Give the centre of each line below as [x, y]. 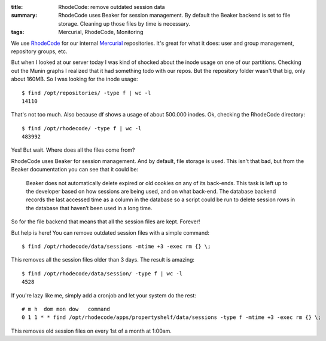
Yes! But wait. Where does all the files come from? [73, 150]
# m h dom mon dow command [66, 309]
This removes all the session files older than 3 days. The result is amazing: [103, 260]
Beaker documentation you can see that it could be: [75, 170]
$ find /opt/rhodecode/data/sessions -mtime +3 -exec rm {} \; [116, 246]
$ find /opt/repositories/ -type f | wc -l [86, 93]
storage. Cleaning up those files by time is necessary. [124, 23]
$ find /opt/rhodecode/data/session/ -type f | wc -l [102, 274]
